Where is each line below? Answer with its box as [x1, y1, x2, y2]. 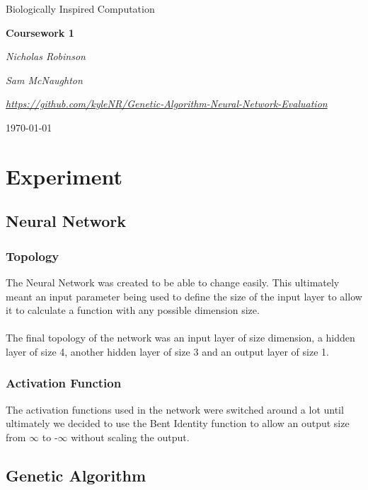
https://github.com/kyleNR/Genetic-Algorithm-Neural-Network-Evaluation [6, 96, 328, 111]
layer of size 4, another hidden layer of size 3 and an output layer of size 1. [6, 344, 329, 358]
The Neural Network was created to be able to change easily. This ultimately [6, 274, 340, 289]
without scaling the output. [71, 429, 190, 444]
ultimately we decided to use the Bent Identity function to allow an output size [6, 416, 350, 431]
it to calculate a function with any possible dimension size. [6, 303, 260, 317]
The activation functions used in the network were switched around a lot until [6, 402, 344, 416]
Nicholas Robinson [6, 49, 86, 64]
